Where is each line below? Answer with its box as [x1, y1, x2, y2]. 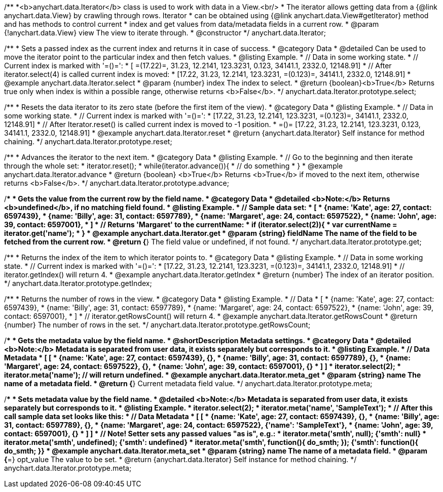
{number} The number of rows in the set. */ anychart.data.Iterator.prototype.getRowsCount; [4, 320, 311, 329]
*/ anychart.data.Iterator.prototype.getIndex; [4, 279, 152, 288]
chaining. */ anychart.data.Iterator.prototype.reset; [4, 137, 172, 146]
